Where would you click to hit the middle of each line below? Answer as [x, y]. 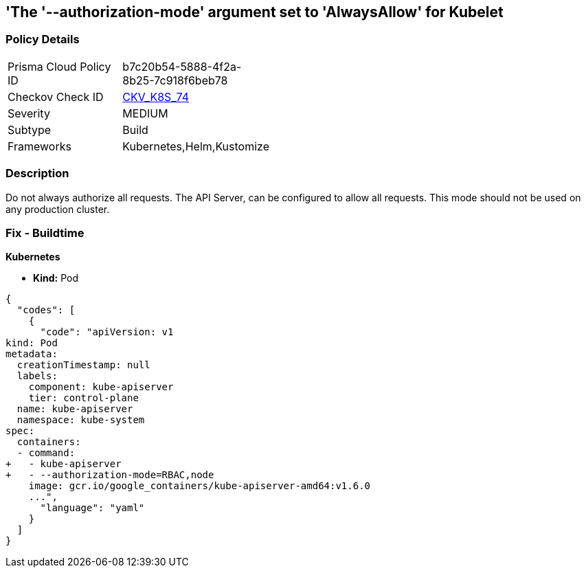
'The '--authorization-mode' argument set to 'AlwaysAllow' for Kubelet [255, 12]
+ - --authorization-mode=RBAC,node [110, 475]
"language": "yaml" [92, 508]
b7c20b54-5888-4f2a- [182, 66]
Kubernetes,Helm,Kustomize [196, 146]
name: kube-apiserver [75, 409]
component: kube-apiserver [101, 387]
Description [37, 173]
